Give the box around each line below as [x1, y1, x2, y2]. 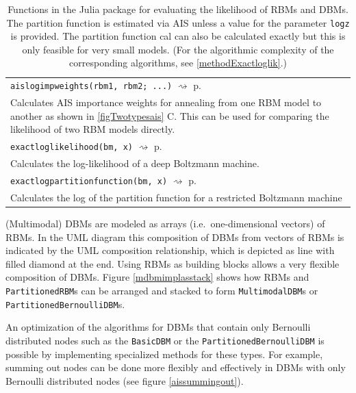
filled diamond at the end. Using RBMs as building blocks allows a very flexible [5, 256, 340, 270]
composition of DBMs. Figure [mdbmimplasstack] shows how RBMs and [5, 270, 309, 284]
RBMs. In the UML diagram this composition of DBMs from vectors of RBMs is [5, 229, 344, 244]
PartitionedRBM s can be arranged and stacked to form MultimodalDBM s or [5, 283, 318, 297]
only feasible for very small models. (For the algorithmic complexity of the [22, 42, 334, 56]
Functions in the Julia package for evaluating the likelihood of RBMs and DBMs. [8, 2, 348, 16]
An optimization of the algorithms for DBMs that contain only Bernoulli [5, 320, 311, 334]
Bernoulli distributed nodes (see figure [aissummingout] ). [5, 373, 244, 388]
